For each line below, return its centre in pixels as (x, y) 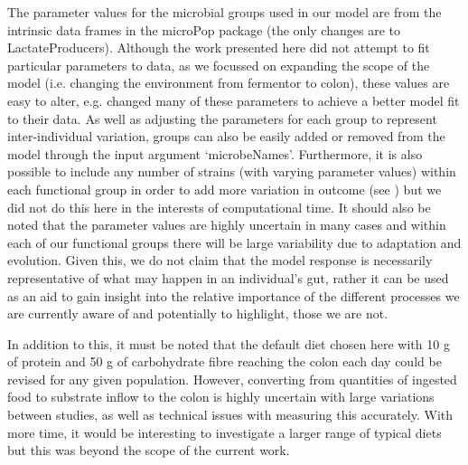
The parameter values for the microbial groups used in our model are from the (225, 12)
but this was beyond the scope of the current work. (149, 450)
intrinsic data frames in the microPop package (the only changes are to (204, 29)
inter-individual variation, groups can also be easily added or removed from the (226, 136)
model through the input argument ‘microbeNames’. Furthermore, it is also (215, 153)
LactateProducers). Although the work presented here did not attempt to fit (219, 47)
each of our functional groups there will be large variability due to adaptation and (234, 242)
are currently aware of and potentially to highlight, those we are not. (198, 313)
